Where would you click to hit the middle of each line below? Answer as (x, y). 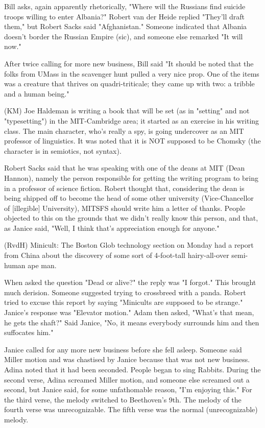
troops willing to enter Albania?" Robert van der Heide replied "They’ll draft (125, 16)
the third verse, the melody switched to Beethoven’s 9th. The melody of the (123, 399)
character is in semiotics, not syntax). (63, 150)
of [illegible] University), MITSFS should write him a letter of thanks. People (125, 208)
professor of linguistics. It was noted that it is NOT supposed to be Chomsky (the (132, 141)
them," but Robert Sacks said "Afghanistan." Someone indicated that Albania (126, 26)
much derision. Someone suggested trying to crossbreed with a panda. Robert (125, 292)
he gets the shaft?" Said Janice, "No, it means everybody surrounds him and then (132, 322)
